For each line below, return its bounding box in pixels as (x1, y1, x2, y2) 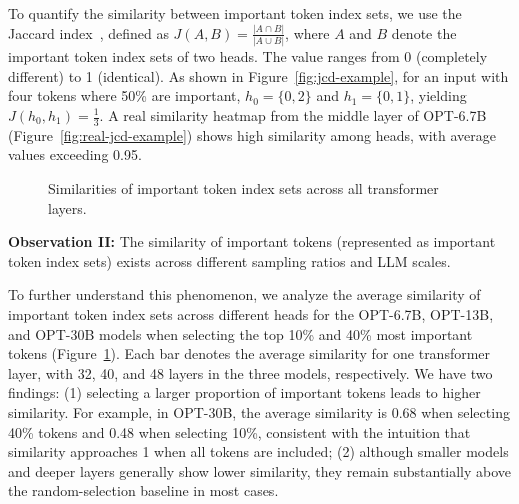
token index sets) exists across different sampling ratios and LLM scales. (8, 250, 451, 271)
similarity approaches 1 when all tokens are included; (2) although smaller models (8, 441, 509, 462)
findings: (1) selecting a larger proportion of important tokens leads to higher (8, 382, 481, 403)
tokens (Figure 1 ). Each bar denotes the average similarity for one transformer (8, 343, 491, 364)
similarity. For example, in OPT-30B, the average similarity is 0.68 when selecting (8, 401, 510, 422)
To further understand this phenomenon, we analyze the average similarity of (8, 284, 481, 305)
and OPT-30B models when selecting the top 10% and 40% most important (8, 323, 473, 344)
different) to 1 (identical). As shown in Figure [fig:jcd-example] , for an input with (8, 65, 509, 86)
